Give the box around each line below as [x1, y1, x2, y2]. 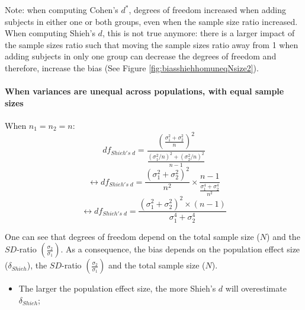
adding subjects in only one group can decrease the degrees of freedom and [5, 50, 277, 62]
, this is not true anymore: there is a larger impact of [102, 27, 295, 39]
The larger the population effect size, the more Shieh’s [18, 282, 216, 295]
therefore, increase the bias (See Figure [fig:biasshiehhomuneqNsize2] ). [5, 61, 259, 74]
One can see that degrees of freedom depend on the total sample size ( [5, 230, 260, 242]
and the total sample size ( [108, 259, 206, 271]
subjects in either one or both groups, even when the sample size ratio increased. [5, 15, 298, 27]
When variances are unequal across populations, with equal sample [5, 85, 284, 97]
